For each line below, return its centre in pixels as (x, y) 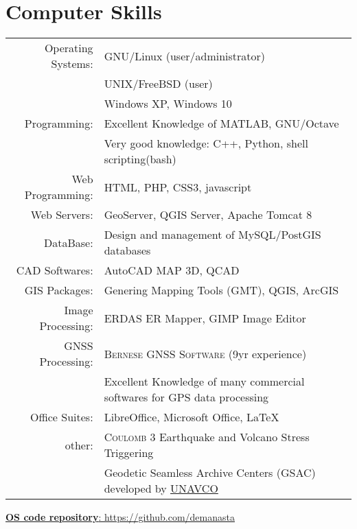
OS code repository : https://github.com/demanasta (120, 517)
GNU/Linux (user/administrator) (185, 56)
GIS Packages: (59, 290)
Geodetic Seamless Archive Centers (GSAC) (210, 473)
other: (79, 445)
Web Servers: (62, 215)
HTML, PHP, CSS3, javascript (178, 187)
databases (127, 250)
